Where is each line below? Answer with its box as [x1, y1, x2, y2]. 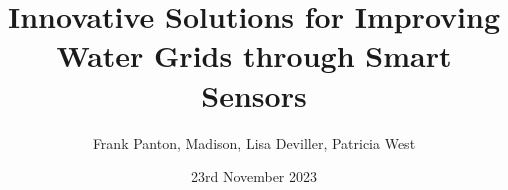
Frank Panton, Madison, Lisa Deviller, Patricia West [92, 132, 416, 153]
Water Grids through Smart [56, 35, 452, 76]
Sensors [201, 74, 307, 115]
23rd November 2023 [190, 166, 318, 187]
